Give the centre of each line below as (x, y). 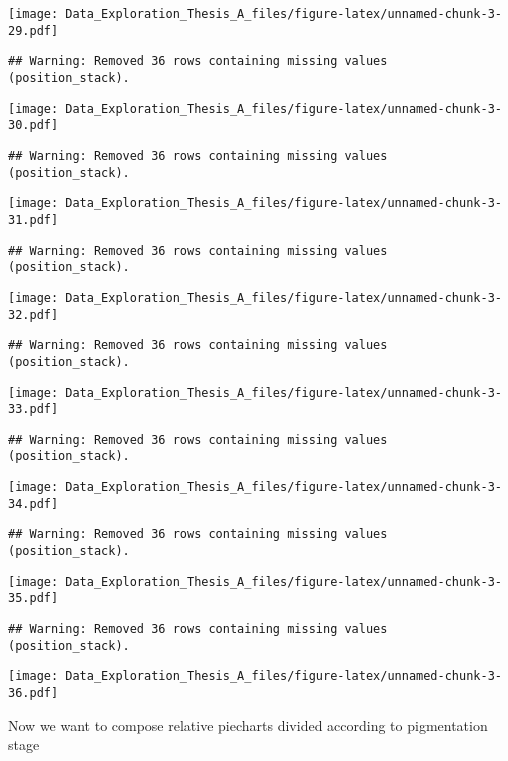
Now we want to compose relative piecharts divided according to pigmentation (248, 724)
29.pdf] (33, 30)
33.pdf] (33, 409)
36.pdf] (33, 693)
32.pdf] (33, 314)
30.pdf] (33, 125)
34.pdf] (33, 503)
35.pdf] (33, 598)
